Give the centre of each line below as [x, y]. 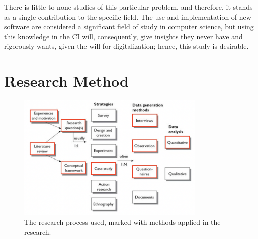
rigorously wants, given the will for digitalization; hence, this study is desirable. [126, 46]
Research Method [66, 81]
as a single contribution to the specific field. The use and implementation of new [128, 16]
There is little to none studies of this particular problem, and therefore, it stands [128, 7]
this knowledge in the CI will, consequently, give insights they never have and [123, 36]
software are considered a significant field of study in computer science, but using [129, 26]
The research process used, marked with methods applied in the [122, 222]
